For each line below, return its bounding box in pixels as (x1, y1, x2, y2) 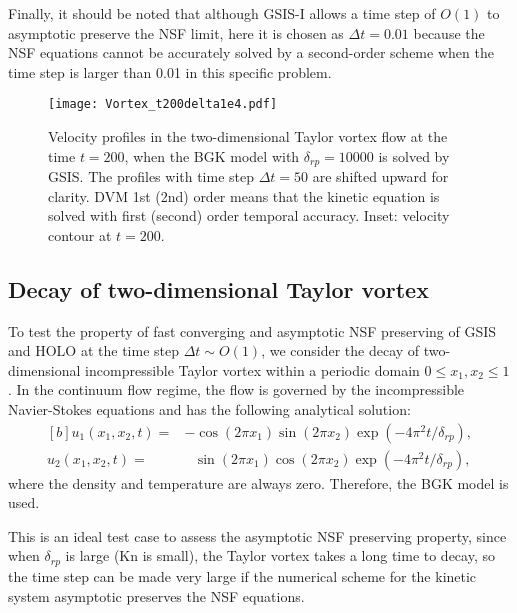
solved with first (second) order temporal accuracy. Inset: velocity (48, 205, 450, 226)
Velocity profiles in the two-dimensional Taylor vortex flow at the (48, 126, 448, 147)
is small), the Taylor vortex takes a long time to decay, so (142, 545, 495, 566)
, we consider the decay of (261, 340, 420, 361)
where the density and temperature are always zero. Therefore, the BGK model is (8, 472, 509, 493)
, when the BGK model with (124, 145, 300, 166)
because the (413, 22, 485, 43)
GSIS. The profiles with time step (48, 166, 255, 187)
